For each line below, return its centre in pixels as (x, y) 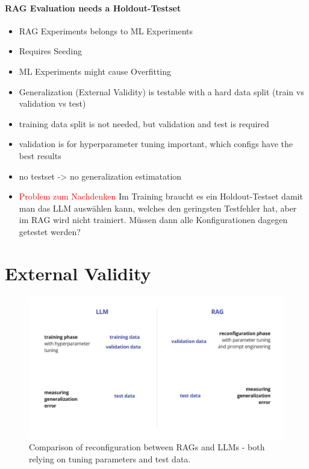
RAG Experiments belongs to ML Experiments (106, 30)
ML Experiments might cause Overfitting (95, 71)
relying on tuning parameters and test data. (110, 458)
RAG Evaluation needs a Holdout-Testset (93, 8)
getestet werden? (50, 231)
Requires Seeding (50, 51)
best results (40, 155)
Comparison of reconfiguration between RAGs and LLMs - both (147, 447)
